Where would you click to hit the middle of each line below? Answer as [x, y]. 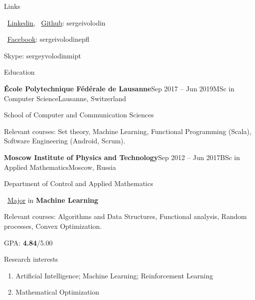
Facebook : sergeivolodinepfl [48, 39]
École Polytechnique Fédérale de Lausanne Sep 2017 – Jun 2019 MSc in [119, 88]
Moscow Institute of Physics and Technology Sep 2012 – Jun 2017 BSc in [122, 157]
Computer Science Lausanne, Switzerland [65, 98]
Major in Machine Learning [53, 200]
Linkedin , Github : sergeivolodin [57, 22]
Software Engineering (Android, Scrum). [65, 141]
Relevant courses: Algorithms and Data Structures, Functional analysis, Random [126, 216]
